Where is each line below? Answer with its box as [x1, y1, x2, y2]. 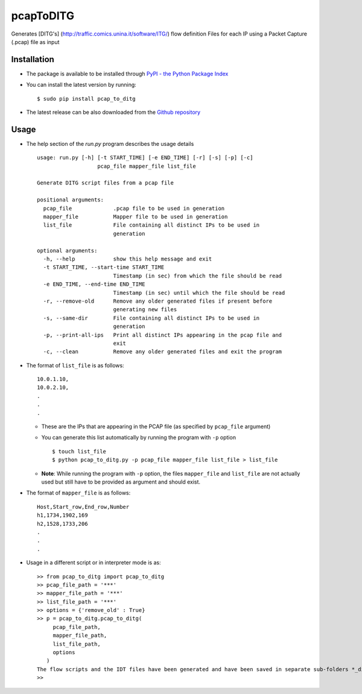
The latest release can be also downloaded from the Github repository [26, 109, 201, 116]
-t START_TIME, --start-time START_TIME [43, 264, 165, 271]
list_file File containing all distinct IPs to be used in [43, 222, 260, 229]
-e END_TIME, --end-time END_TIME [43, 281, 145, 288]
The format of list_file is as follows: [26, 362, 124, 369]
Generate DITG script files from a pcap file [37, 180, 174, 186]
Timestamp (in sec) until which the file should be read [113, 289, 285, 296]
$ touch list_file [52, 448, 107, 455]
